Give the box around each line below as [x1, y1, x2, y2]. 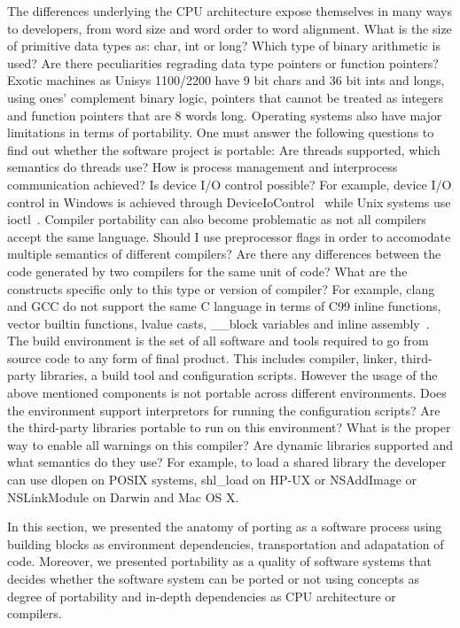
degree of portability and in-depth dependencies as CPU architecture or [7, 586, 396, 605]
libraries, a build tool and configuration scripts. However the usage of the [40, 366, 438, 384]
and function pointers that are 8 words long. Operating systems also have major [7, 105, 442, 124]
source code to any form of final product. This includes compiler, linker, [7, 348, 397, 367]
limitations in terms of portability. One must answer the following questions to [7, 123, 434, 142]
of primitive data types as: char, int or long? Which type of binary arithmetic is [7, 36, 441, 55]
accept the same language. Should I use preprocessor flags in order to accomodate [7, 227, 451, 245]
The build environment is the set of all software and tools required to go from [7, 331, 429, 350]
